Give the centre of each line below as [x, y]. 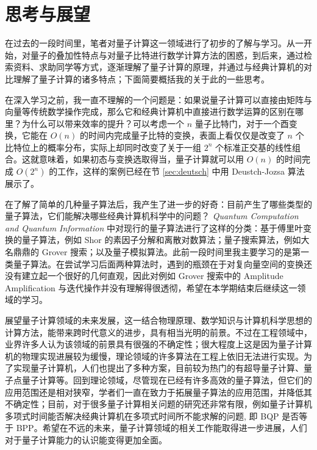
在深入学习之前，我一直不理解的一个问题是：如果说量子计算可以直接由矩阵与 [158, 99]
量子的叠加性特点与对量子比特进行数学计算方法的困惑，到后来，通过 [167, 55]
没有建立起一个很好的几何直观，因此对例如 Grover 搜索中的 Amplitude [144, 276]
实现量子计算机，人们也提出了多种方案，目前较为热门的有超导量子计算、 [158, 368]
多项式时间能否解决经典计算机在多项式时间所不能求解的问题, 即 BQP [142, 416]
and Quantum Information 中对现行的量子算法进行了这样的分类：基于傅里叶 [154, 227]
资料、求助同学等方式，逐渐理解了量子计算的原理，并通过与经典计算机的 [158, 67]
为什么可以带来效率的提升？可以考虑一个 [103, 123]
